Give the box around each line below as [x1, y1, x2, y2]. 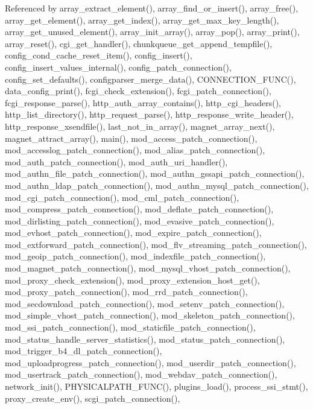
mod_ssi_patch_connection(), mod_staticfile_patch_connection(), [5, 321, 256, 334]
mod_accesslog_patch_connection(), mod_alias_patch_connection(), [5, 144, 265, 156]
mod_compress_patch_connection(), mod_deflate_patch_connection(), [5, 203, 274, 215]
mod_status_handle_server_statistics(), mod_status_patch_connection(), [5, 332, 285, 345]
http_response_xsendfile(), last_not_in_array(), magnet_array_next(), [5, 119, 275, 132]
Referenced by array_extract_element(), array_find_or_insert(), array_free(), [5, 2, 299, 14]
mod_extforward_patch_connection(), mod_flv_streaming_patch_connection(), [5, 238, 307, 250]
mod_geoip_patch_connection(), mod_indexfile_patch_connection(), [5, 250, 266, 262]
